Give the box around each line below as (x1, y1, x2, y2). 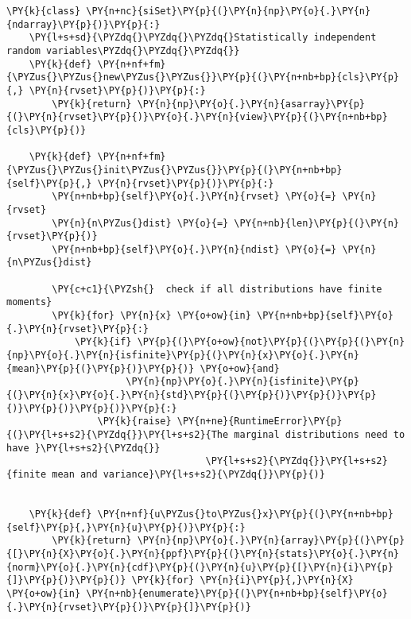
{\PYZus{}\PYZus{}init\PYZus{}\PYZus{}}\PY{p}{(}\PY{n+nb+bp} (6, 164, 343, 176)
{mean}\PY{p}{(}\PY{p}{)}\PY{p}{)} (6, 362, 195, 374)
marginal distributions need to (234, 429, 405, 440)
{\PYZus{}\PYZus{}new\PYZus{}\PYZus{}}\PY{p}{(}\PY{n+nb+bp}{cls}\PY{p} (6, 72, 399, 83)
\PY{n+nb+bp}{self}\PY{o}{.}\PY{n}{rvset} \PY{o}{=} (52, 191, 337, 203)
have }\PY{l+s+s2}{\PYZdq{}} (6, 442, 161, 454)
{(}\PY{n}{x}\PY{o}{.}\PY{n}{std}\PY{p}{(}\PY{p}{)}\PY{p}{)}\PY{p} (6, 389, 377, 401)
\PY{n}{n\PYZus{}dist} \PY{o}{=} (52, 217, 229, 229)
